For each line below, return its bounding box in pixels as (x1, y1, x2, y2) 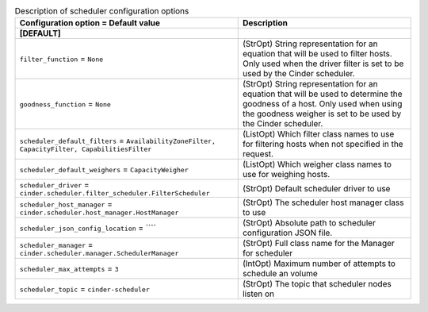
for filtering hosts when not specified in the (242, 139, 403, 150)
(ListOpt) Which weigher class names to (242, 159, 392, 170)
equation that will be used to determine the (242, 88, 403, 99)
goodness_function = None (19, 98, 111, 110)
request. (242, 148, 273, 160)
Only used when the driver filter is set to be (242, 58, 404, 69)
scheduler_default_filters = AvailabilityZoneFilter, (19, 135, 216, 146)
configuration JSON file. (242, 227, 333, 238)
